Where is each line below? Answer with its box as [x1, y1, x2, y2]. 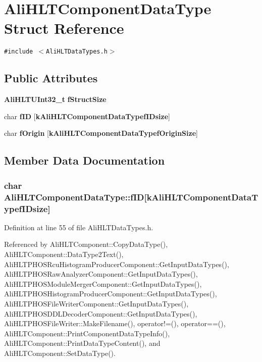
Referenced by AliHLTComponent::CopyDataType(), [4, 239, 168, 249]
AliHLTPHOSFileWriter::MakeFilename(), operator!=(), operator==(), [4, 318, 226, 329]
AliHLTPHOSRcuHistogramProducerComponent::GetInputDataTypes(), [4, 258, 229, 269]
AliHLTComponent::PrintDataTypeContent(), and [4, 338, 161, 348]
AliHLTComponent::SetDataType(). [4, 347, 116, 358]
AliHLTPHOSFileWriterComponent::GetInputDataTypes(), [4, 298, 189, 308]
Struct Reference [4, 18, 124, 38]
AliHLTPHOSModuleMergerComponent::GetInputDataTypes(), [4, 278, 202, 289]
